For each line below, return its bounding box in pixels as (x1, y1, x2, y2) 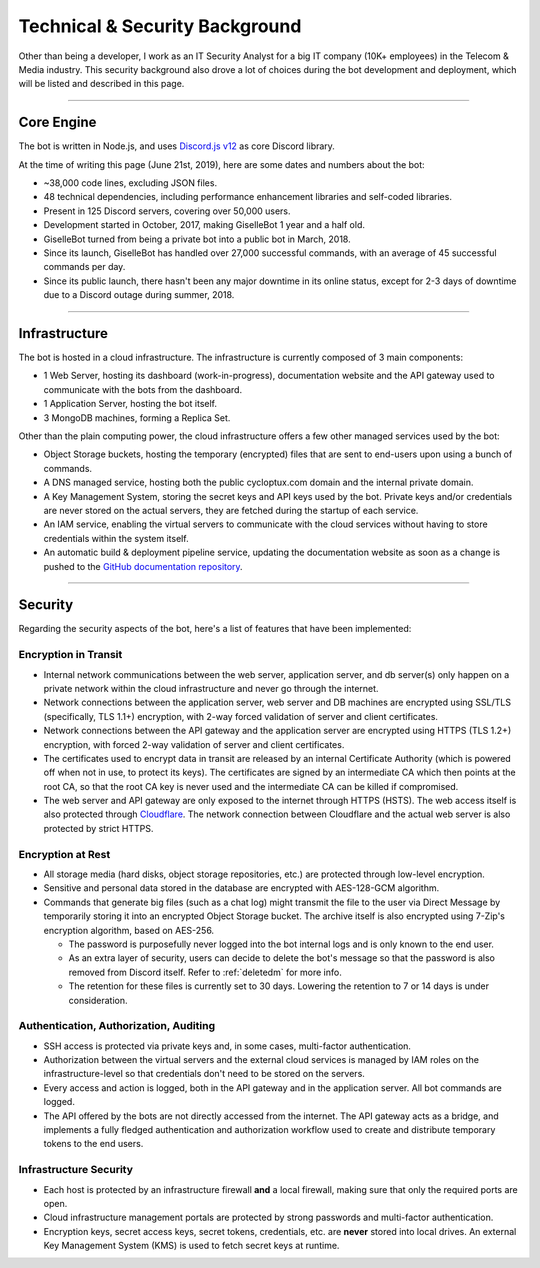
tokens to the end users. (43, 1138, 144, 1150)
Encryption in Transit (18, 648, 123, 662)
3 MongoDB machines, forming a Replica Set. (43, 411, 231, 424)
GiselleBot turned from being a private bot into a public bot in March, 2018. (43, 233, 351, 245)
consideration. (68, 994, 128, 1006)
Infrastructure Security (18, 1163, 134, 1177)
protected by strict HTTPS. (43, 822, 154, 834)
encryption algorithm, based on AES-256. (43, 924, 215, 936)
